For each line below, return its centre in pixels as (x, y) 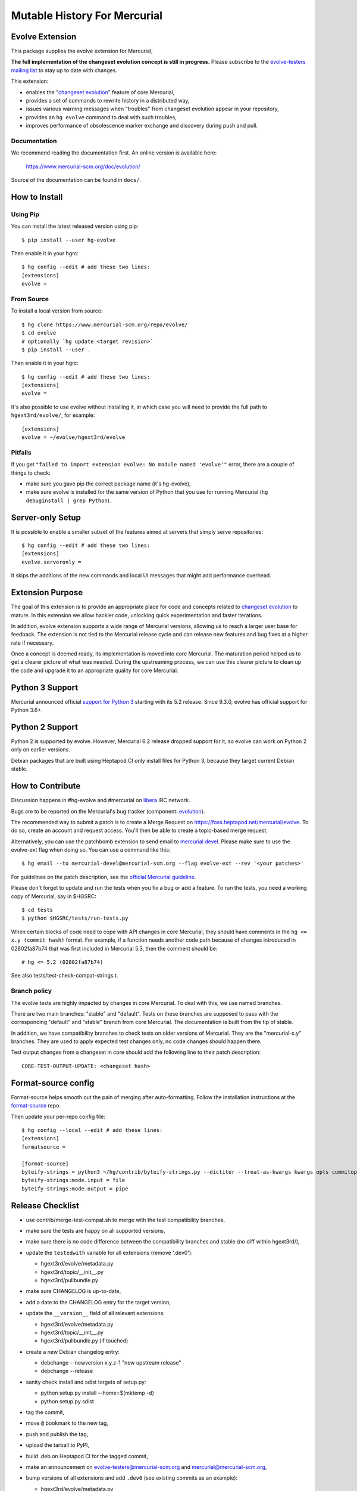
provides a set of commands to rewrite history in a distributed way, (108, 101)
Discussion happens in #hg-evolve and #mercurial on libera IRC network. (101, 800)
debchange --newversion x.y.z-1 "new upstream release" (111, 1363)
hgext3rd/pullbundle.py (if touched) (84, 1341)
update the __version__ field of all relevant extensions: (95, 1313)
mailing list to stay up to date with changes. (64, 70)
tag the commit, (45, 1412)
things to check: (31, 473)
